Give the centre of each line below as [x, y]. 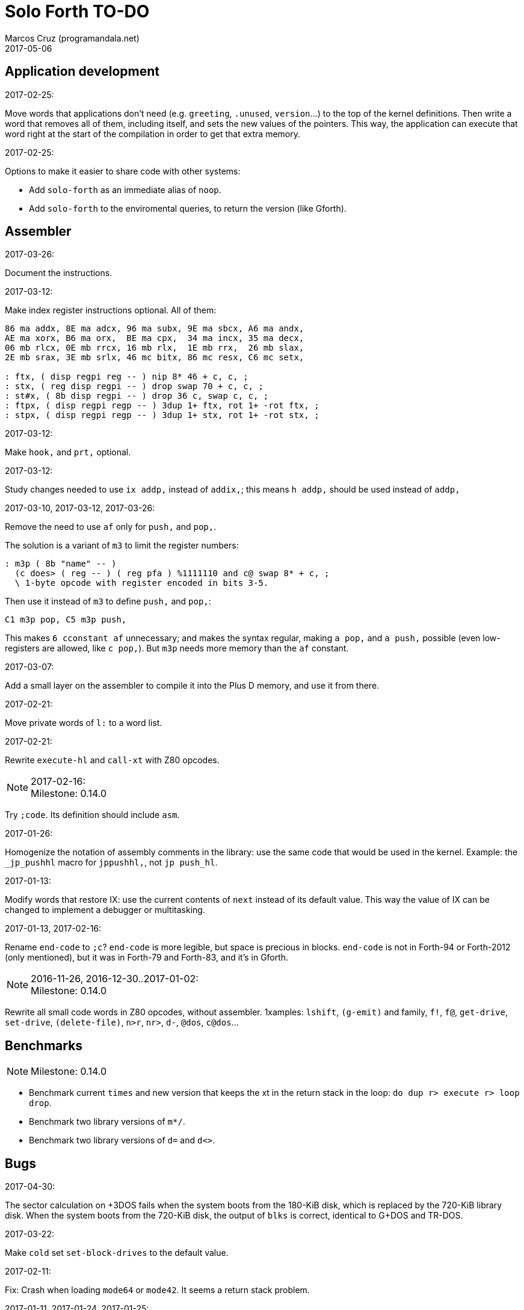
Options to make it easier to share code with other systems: [123, 171]
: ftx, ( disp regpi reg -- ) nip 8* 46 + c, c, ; [127, 377]
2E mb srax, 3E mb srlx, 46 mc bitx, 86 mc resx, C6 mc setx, [155, 358]
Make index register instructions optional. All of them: [111, 310]
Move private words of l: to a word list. [84, 723]
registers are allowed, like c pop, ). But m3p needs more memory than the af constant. [177, 648]
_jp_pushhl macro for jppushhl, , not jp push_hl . [111, 863]
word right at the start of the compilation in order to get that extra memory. [153, 134]
